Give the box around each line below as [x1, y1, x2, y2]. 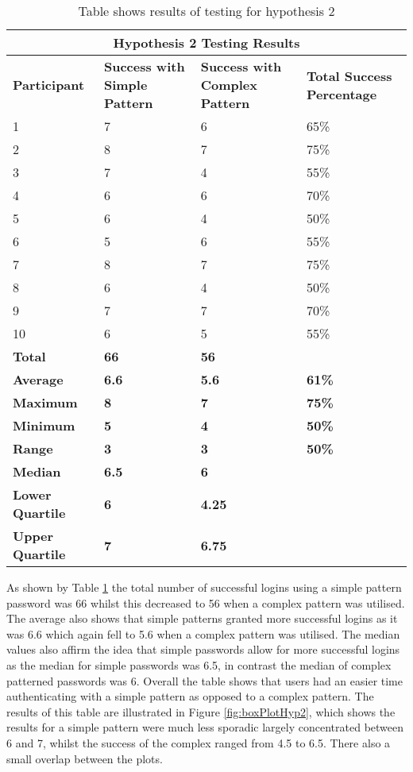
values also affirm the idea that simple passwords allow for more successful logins [6, 641, 400, 658]
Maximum [13, 393, 78, 411]
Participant [13, 75, 85, 94]
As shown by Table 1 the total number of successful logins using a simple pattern [6, 579, 402, 595]
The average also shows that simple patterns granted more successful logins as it [6, 610, 398, 627]
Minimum [13, 416, 75, 434]
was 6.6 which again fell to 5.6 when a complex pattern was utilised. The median [6, 625, 400, 642]
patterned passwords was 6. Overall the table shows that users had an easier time [6, 672, 403, 689]
